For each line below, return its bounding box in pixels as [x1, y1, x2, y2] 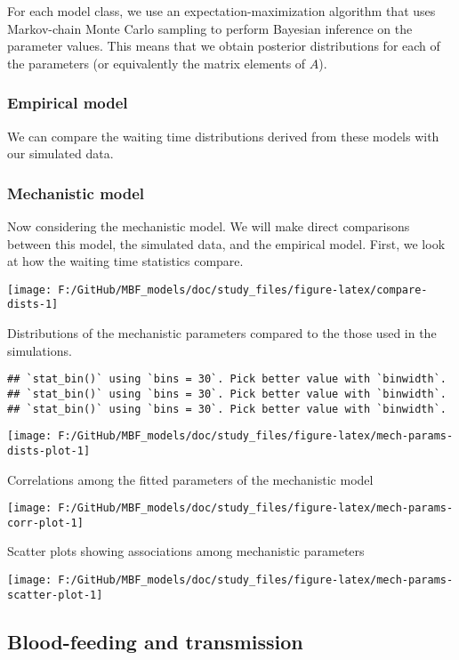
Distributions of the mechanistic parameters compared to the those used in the [7, 324, 437, 342]
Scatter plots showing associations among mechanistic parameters [7, 542, 365, 560]
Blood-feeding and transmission [7, 627, 303, 655]
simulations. [7, 341, 72, 359]
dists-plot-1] [7, 444, 91, 457]
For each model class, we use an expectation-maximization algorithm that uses [7, 2, 436, 20]
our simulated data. [7, 144, 114, 163]
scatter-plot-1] [7, 588, 103, 601]
